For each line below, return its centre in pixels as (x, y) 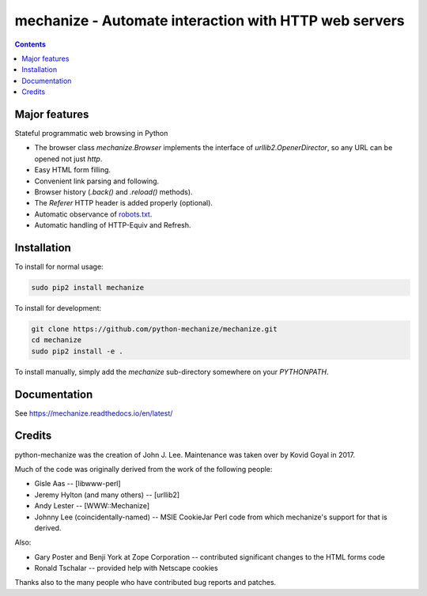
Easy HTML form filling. (72, 170)
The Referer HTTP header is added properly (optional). (124, 203)
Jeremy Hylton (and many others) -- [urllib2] (107, 495)
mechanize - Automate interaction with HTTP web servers (210, 21)
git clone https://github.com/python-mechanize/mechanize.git (154, 329)
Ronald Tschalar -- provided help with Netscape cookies (126, 568)
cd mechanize (57, 340)
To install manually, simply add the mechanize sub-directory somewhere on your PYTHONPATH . (172, 372)
